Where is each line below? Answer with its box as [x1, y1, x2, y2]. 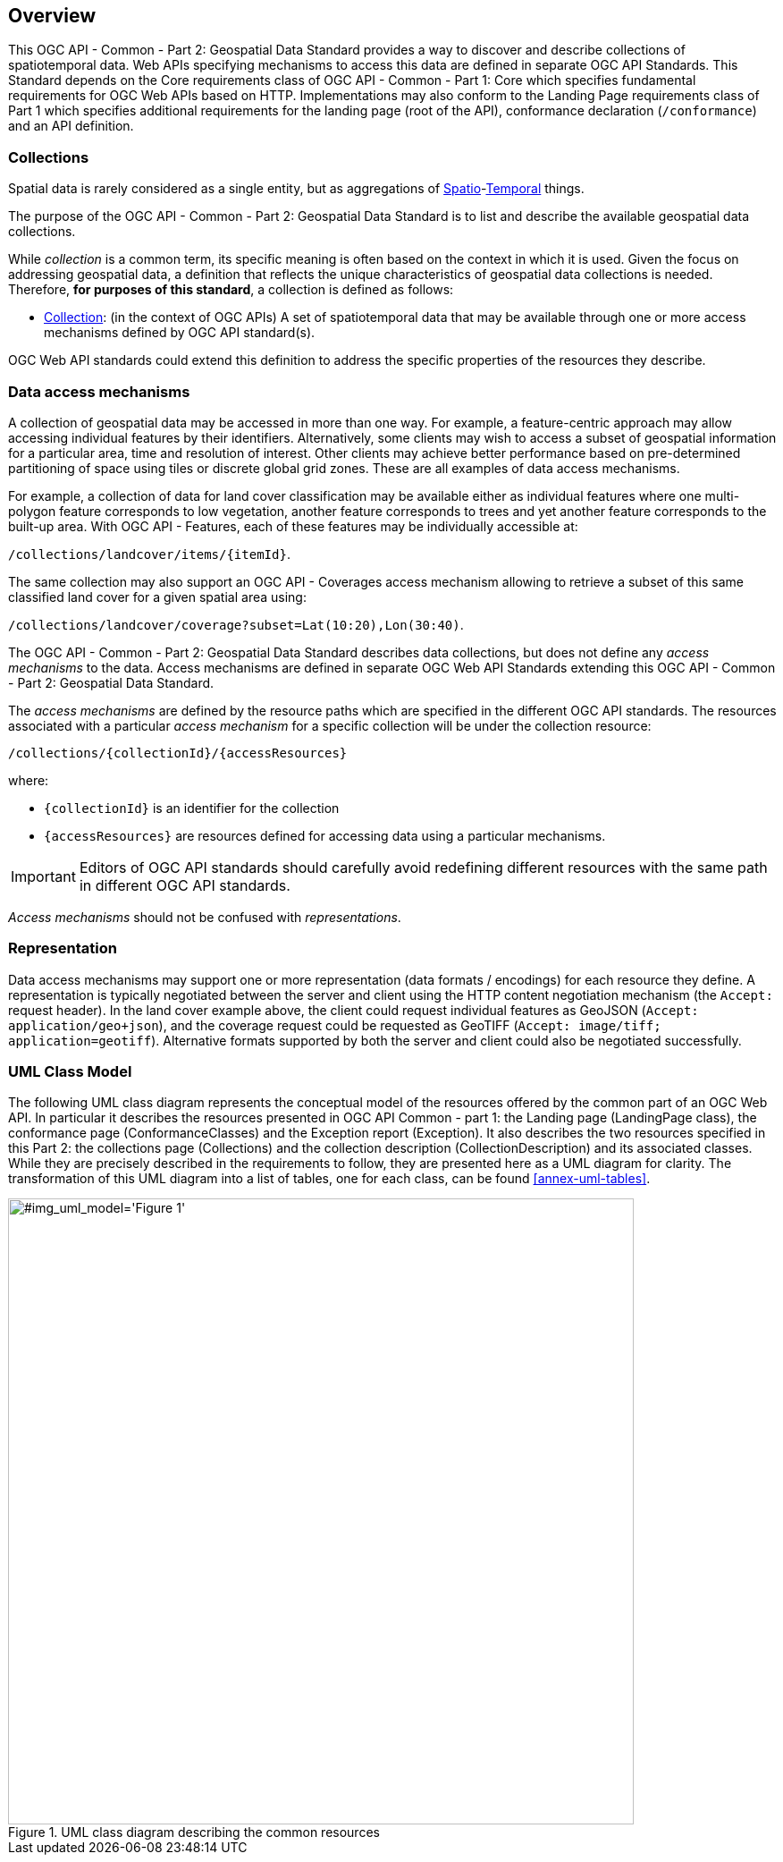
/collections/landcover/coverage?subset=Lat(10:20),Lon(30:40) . [8, 616, 464, 632]
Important [11, 867, 76, 885]
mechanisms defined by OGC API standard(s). [44, 325, 316, 341]
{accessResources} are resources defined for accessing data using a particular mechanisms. [44, 827, 606, 843]
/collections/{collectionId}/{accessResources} [8, 745, 348, 760]
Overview [8, 4, 97, 27]
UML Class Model [8, 1062, 132, 1081]
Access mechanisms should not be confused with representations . [8, 909, 401, 925]
